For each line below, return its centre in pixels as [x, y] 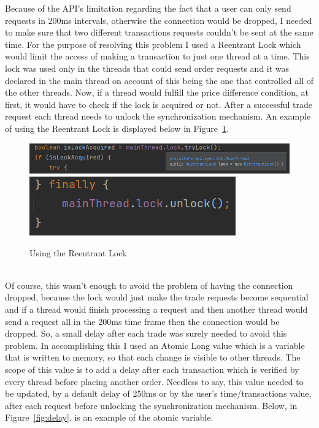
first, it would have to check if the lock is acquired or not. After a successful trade [159, 104]
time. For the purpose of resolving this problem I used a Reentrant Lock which [153, 44]
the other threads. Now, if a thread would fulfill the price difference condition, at [157, 92]
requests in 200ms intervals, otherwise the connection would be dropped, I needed [159, 20]
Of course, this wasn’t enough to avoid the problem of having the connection [149, 285]
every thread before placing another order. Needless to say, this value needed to [154, 381]
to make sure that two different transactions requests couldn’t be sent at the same [159, 32]
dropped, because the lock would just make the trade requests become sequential [157, 297]
